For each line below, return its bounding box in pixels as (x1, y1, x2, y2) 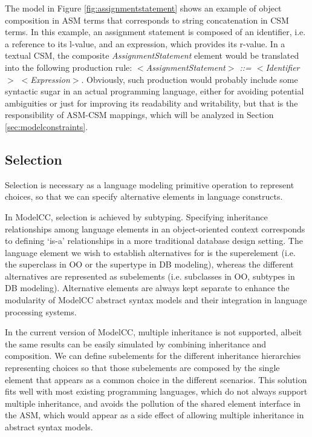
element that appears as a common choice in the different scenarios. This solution (5, 373, 307, 386)
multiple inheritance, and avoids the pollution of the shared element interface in (5, 396, 301, 409)
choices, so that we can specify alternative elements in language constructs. (5, 190, 283, 203)
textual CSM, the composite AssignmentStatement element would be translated (5, 49, 299, 62)
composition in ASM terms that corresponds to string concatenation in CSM (5, 13, 289, 26)
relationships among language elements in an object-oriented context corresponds (5, 222, 305, 235)
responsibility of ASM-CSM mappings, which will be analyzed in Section (5, 108, 274, 121)
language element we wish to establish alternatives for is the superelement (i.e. (5, 246, 296, 258)
